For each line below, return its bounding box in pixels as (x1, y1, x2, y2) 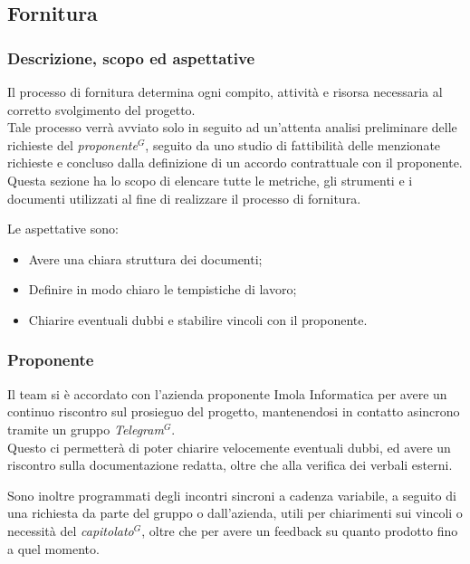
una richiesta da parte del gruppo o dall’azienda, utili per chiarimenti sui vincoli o (7, 503, 463, 522)
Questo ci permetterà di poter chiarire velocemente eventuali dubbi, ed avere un (7, 437, 451, 456)
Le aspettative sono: (7, 219, 119, 238)
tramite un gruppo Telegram (7, 419, 164, 438)
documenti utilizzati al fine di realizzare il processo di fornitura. (7, 188, 361, 207)
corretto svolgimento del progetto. (7, 100, 196, 119)
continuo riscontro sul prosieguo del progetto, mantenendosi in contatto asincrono (7, 402, 460, 421)
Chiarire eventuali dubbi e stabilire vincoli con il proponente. (28, 310, 368, 329)
